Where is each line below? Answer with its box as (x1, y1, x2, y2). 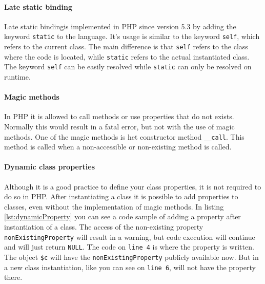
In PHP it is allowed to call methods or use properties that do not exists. (4, 111, 234, 122)
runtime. (4, 71, 31, 82)
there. (4, 272, 23, 282)
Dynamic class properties (4, 161, 95, 172)
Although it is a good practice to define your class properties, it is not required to (4, 181, 261, 192)
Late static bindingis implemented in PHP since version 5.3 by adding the (4, 21, 236, 31)
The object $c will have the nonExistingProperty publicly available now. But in (4, 251, 259, 262)
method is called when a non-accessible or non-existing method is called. (4, 141, 232, 152)
